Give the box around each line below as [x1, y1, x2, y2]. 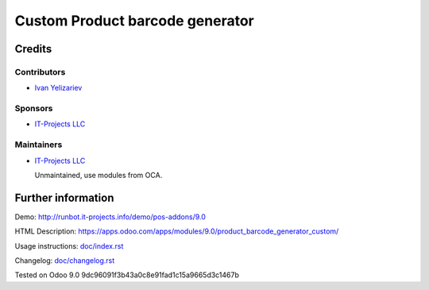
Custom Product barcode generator [14, 12, 254, 29]
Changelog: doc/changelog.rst [14, 256, 115, 265]
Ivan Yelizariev [34, 83, 83, 93]
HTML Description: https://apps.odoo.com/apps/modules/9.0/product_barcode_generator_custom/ [14, 226, 339, 236]
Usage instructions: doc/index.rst [14, 241, 124, 250]
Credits [14, 42, 52, 56]
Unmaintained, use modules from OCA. [34, 170, 163, 180]
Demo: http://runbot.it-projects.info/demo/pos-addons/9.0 [14, 211, 207, 222]
